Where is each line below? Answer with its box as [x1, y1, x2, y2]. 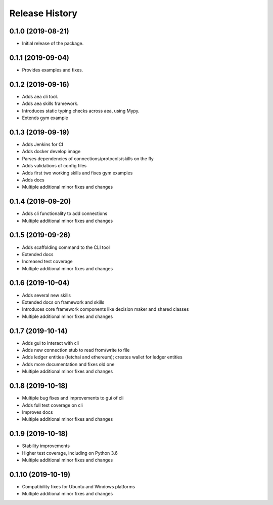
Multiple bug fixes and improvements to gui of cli [22, 395, 124, 401]
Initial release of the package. [22, 41, 84, 47]
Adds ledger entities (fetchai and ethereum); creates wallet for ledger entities [22, 354, 183, 360]
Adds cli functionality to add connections [22, 210, 108, 217]
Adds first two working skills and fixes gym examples [22, 170, 133, 176]
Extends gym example [22, 115, 68, 121]
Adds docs [22, 176, 45, 183]
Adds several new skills [22, 292, 71, 298]
